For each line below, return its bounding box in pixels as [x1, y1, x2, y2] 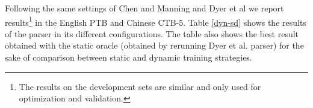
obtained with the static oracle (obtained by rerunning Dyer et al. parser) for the [5, 39, 304, 52]
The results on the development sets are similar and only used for [19, 80, 261, 92]
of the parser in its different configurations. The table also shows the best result [5, 27, 299, 40]
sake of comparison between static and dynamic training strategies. [5, 51, 252, 64]
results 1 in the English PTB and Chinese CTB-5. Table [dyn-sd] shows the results [5, 14, 306, 28]
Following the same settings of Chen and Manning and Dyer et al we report [5, 2, 284, 14]
